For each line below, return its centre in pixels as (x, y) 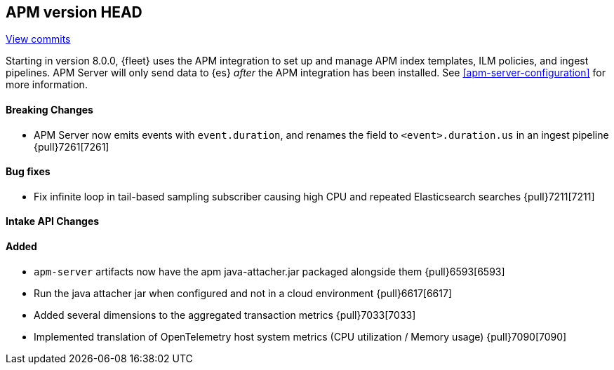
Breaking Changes (49, 110)
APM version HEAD (74, 12)
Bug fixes (28, 172)
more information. (47, 85)
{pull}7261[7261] (72, 146)
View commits (38, 39)
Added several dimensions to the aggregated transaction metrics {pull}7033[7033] (225, 315)
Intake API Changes (53, 221)
